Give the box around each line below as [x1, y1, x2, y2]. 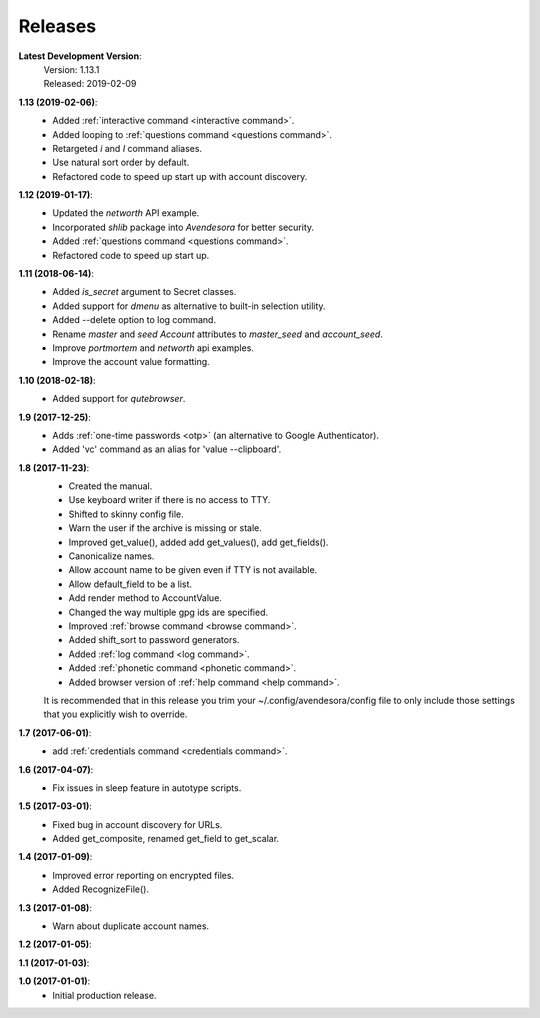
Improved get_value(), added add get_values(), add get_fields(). [68, 536, 329, 548]
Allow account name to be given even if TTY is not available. [68, 564, 318, 576]
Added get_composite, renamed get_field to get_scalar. [52, 833, 280, 845]
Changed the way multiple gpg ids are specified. [68, 606, 269, 618]
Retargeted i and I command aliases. [52, 142, 203, 154]
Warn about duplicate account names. [52, 920, 210, 932]
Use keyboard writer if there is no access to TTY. [68, 494, 271, 506]
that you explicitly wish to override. [43, 708, 188, 720]
